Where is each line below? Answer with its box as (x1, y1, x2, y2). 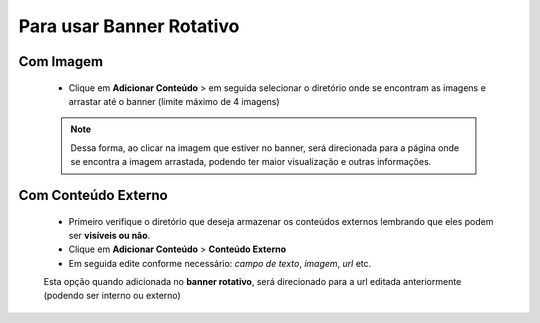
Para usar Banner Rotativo (18, 15, 240, 37)
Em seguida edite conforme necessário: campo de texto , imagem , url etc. (68, 257, 372, 269)
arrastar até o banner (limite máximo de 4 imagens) (68, 95, 280, 107)
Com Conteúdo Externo (18, 186, 169, 204)
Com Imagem (18, 53, 104, 70)
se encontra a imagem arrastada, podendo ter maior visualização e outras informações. (70, 156, 432, 168)
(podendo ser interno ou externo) (43, 290, 182, 302)
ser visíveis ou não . (68, 229, 151, 241)
